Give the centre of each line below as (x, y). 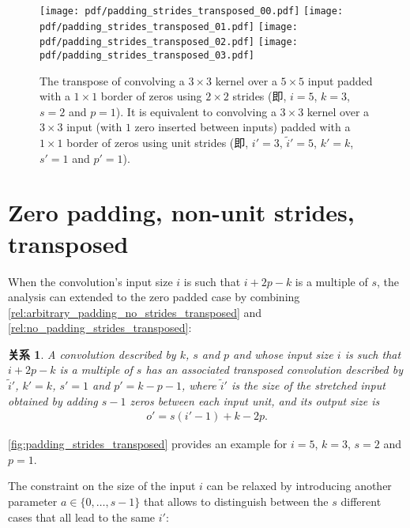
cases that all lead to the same (82, 517)
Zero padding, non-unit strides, (181, 212)
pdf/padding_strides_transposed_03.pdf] (147, 55)
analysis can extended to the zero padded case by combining (154, 297)
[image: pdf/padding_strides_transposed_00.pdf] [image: (192, 11)
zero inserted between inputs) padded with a (243, 127)
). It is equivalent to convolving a (196, 111)
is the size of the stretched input (308, 385)
